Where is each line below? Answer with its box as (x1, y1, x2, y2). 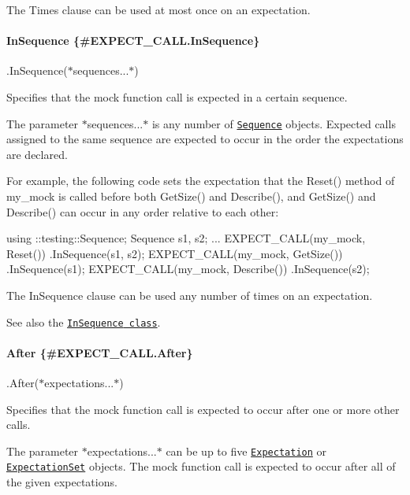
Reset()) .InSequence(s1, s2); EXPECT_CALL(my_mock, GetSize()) (6, 245, 343, 261)
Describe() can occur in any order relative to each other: (6, 203, 279, 220)
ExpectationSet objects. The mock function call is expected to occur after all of (6, 458, 396, 475)
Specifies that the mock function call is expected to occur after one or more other (6, 401, 400, 417)
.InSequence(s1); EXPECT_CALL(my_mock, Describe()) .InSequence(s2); (6, 260, 370, 277)
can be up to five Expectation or (166, 442, 327, 459)
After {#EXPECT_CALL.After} (6, 344, 193, 360)
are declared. (6, 146, 68, 162)
